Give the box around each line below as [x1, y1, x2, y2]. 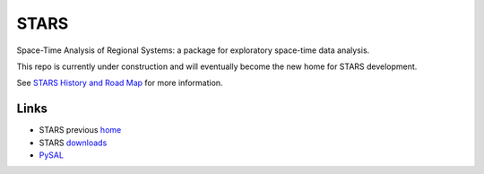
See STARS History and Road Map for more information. [16, 77, 223, 89]
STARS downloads [39, 137, 108, 148]
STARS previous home [39, 125, 122, 135]
